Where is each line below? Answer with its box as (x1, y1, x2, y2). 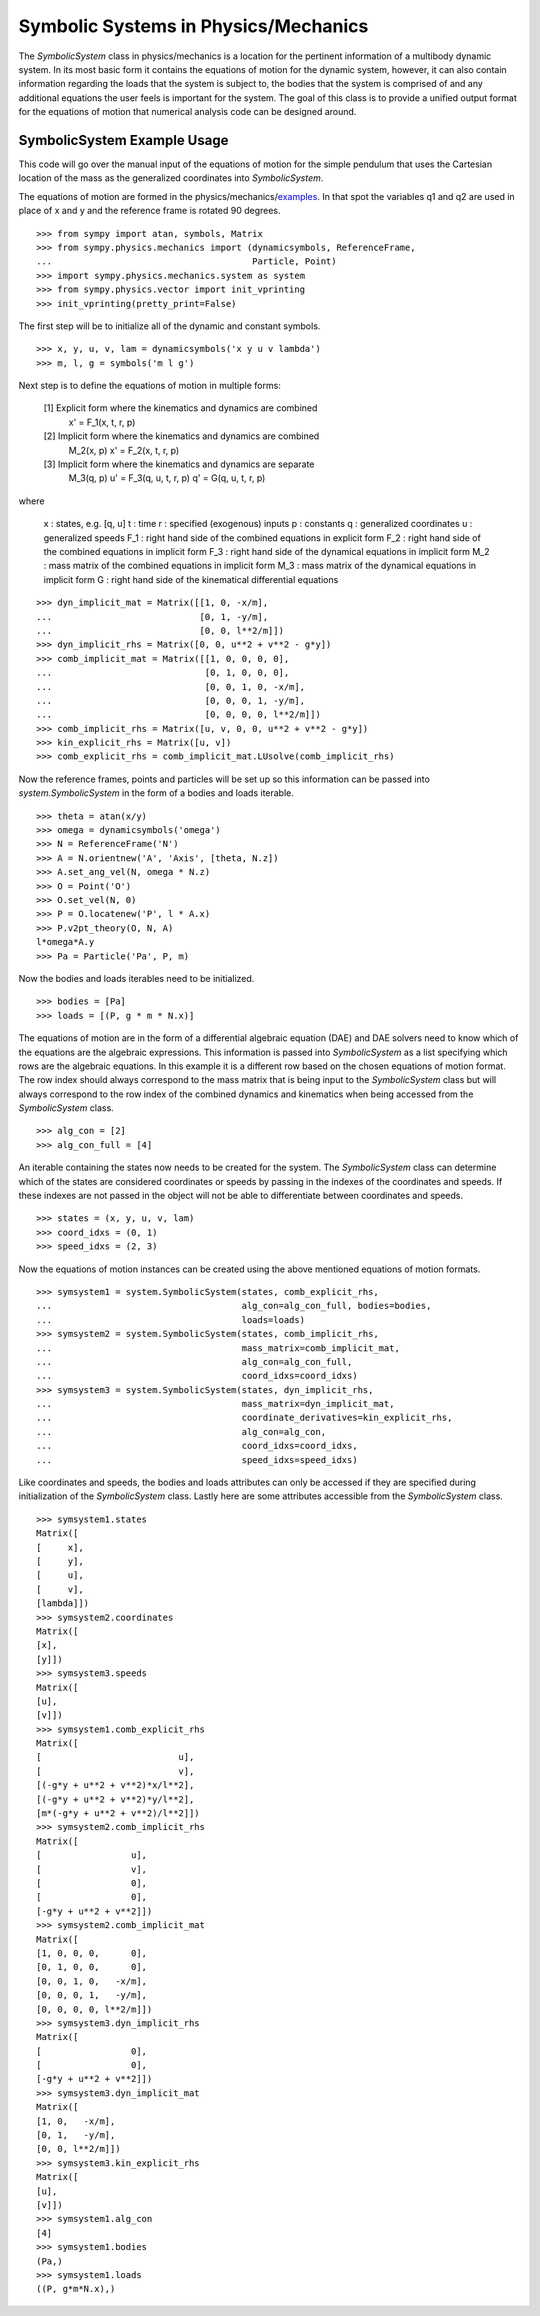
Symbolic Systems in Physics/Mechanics (18, 15, 369, 37)
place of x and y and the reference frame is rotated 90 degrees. (18, 205, 281, 217)
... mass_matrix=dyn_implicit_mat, (36, 1398, 395, 1410)
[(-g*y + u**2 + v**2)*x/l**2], (36, 1780, 195, 1791)
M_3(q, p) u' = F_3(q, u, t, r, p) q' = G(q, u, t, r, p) (68, 472, 266, 484)
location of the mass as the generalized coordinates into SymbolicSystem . (18, 172, 324, 184)
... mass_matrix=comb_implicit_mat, (36, 1342, 400, 1354)
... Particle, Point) (36, 256, 337, 267)
